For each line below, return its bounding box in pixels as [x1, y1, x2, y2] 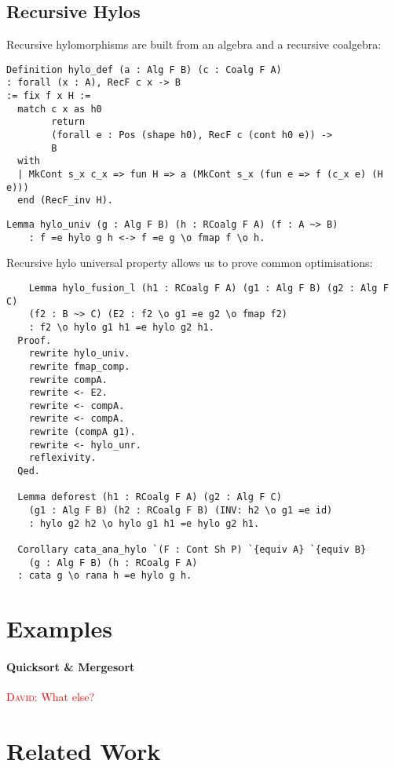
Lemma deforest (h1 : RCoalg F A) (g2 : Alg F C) [17, 491, 282, 503]
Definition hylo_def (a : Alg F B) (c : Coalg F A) [6, 64, 282, 75]
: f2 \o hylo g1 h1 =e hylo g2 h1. [28, 321, 214, 333]
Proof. [17, 334, 52, 346]
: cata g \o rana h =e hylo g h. [17, 570, 192, 582]
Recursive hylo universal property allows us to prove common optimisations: [6, 254, 373, 271]
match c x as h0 [17, 103, 102, 115]
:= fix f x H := [6, 90, 91, 102]
